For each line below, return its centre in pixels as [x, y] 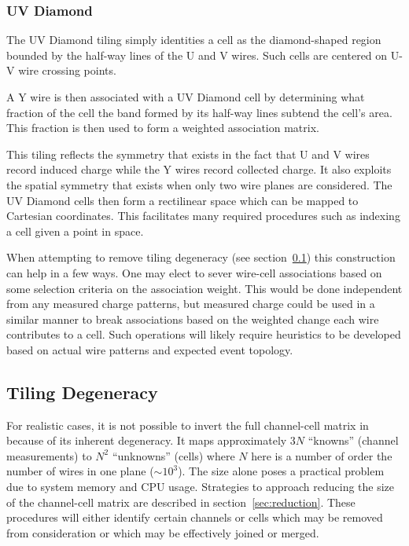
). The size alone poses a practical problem [281, 471]
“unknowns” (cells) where [173, 455]
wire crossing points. [67, 70]
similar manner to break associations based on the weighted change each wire [193, 319]
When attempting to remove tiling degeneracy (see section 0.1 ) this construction [201, 257]
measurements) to [49, 455]
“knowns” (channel [353, 440]
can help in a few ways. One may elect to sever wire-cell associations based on [194, 272]
